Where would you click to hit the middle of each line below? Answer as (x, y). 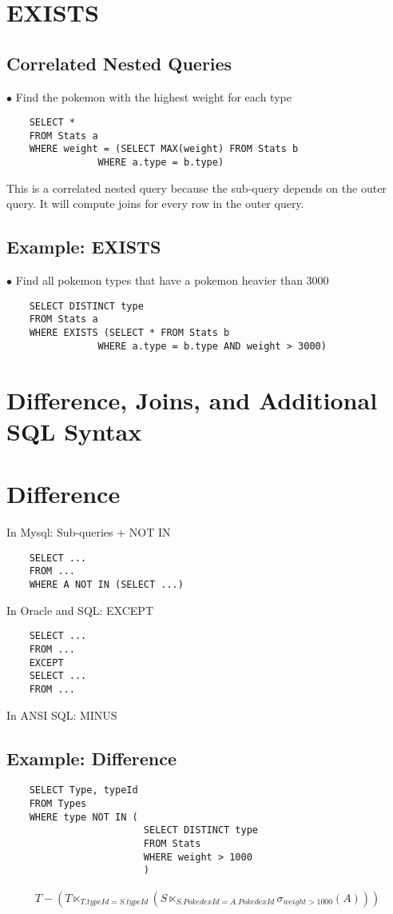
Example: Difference (92, 758)
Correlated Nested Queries (119, 63)
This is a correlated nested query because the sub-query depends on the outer (196, 188)
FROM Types (58, 803)
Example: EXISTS (84, 247)
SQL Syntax (74, 431)
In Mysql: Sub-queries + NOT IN (89, 532)
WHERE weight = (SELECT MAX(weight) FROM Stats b (164, 149)
